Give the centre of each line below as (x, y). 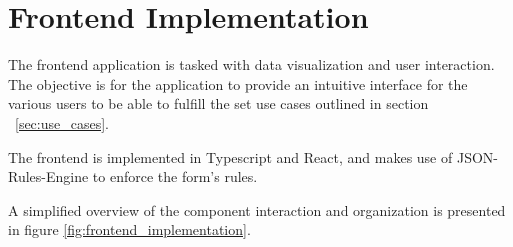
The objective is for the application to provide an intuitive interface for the (238, 83)
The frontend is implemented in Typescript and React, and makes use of (230, 156)
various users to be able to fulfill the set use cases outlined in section (218, 103)
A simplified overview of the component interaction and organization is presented (257, 209)
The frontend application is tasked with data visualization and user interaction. (251, 64)
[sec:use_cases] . (62, 122)
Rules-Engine (48, 176)
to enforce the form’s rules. (175, 176)
